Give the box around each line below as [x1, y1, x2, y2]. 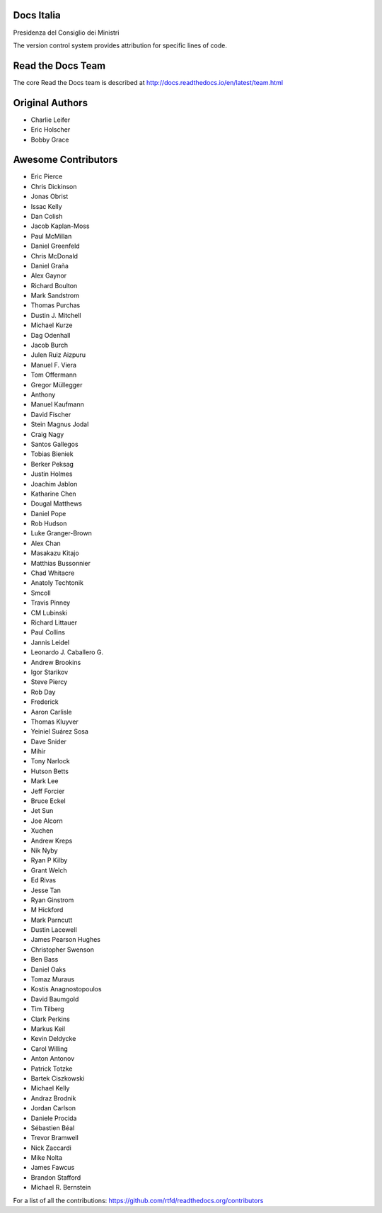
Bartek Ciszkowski [30, 1074, 85, 1083]
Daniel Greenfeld [30, 241, 81, 251]
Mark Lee [30, 777, 59, 785]
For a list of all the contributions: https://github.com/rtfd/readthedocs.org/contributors [13, 1196, 264, 1205]
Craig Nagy [30, 430, 64, 438]
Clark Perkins [30, 1015, 70, 1023]
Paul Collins [30, 628, 65, 637]
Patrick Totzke [30, 1064, 73, 1073]
